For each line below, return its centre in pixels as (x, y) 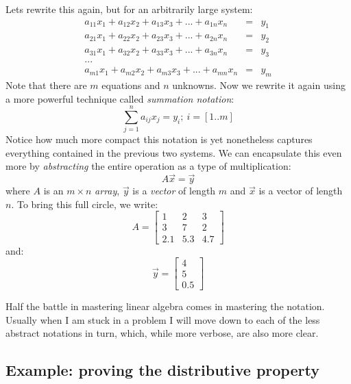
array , (107, 191)
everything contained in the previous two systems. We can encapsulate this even (174, 152)
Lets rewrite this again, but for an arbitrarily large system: (129, 9)
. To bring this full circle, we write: (85, 204)
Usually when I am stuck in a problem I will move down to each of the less (163, 319)
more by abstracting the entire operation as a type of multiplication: (148, 166)
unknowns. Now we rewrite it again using (259, 85)
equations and (131, 85)
